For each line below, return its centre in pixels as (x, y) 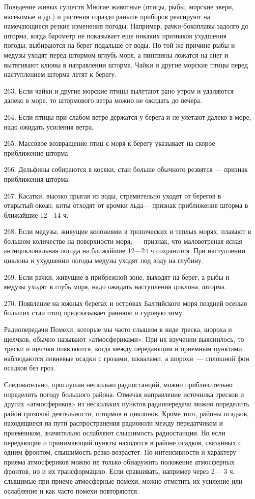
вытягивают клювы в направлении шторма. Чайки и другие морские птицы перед (126, 64)
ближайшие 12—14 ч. (36, 215)
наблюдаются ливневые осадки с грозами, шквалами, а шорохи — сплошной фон (127, 358)
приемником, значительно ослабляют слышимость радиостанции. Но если (115, 432)
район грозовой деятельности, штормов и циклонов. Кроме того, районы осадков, (127, 413)
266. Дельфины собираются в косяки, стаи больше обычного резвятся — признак (126, 169)
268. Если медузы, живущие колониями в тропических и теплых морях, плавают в (127, 231)
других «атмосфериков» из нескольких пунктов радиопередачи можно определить (127, 404)
